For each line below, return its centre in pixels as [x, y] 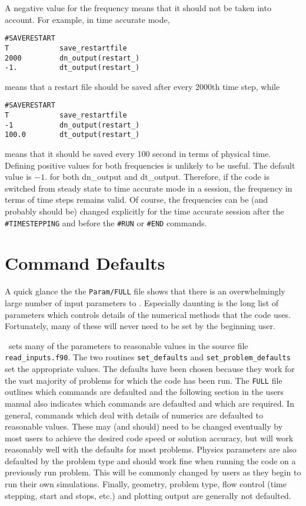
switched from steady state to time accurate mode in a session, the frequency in [149, 188]
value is [18, 177]
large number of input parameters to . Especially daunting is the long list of [142, 303]
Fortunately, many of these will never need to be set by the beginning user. [140, 326]
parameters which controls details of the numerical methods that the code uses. [148, 314]
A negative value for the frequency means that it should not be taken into [138, 8]
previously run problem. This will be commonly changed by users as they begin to [153, 472]
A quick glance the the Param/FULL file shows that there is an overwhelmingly [145, 291]
